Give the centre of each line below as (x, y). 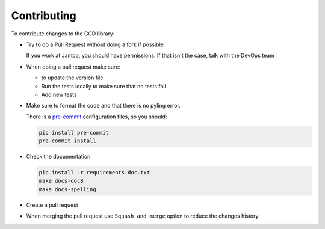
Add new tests (59, 94)
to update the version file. (73, 78)
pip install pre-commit (74, 133)
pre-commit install (67, 141)
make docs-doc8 (61, 181)
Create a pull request (52, 205)
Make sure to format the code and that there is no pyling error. (103, 106)
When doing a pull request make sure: (73, 67)
